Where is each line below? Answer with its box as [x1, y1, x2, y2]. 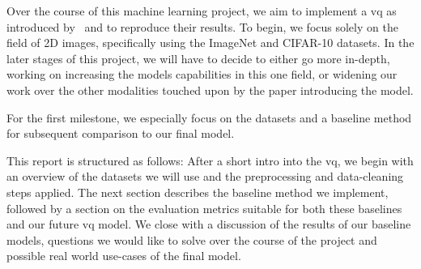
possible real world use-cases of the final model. [6, 247, 241, 264]
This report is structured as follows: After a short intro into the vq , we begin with [6, 152, 414, 169]
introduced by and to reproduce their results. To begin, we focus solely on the [6, 18, 398, 35]
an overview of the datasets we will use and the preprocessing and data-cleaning [6, 168, 404, 185]
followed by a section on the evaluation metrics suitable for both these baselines [6, 199, 402, 216]
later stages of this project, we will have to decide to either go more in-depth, [6, 49, 390, 66]
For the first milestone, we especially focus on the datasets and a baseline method [6, 109, 412, 126]
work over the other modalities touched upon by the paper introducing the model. [6, 81, 414, 98]
